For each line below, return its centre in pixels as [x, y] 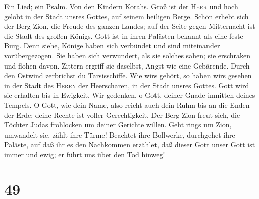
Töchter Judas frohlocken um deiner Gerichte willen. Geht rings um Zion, [118, 125]
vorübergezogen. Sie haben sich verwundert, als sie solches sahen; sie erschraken [127, 55]
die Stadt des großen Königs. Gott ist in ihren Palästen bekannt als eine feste [124, 36]
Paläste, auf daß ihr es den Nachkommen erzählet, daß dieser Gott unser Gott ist [130, 144]
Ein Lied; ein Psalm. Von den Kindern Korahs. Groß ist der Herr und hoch [121, 6]
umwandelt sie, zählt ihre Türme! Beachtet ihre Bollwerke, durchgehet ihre [120, 134]
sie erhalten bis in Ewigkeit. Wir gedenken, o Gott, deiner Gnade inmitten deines [130, 95]
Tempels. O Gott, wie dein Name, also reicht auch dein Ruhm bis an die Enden [127, 105]
